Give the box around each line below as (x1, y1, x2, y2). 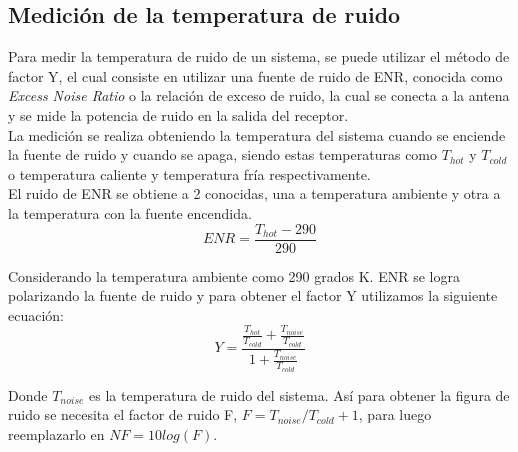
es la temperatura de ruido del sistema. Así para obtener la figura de (89, 384, 510, 405)
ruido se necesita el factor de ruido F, (8, 404, 238, 425)
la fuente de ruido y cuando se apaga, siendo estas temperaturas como (8, 144, 438, 165)
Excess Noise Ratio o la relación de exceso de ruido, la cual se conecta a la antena (8, 85, 510, 106)
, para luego (358, 404, 432, 425)
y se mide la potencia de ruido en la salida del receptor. (8, 104, 349, 125)
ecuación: (8, 304, 64, 325)
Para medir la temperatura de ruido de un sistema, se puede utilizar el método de (8, 46, 510, 67)
